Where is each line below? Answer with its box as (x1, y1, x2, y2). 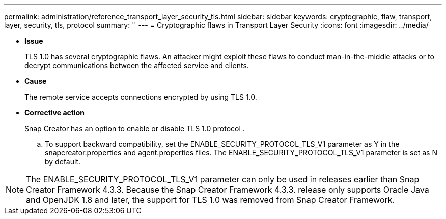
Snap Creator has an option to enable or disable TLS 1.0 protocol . (24, 124, 245, 133)
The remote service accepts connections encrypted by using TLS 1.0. (24, 92, 257, 101)
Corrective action (24, 108, 85, 117)
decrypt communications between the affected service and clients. (24, 61, 249, 70)
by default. (45, 157, 81, 166)
